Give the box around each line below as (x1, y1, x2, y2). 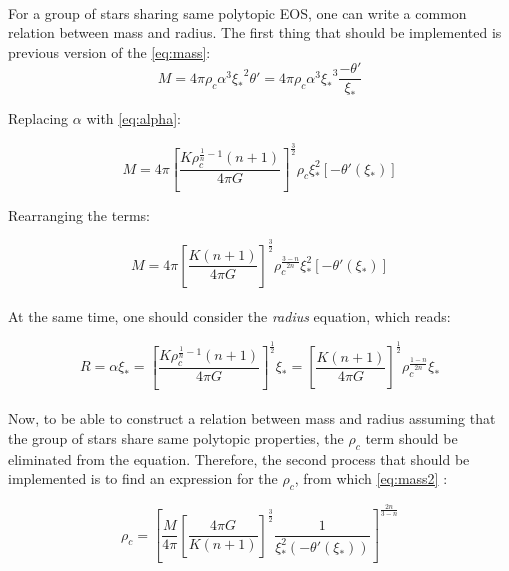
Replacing (8, 108, 69, 129)
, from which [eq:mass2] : (294, 468, 448, 489)
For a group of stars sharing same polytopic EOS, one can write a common (8, 2, 467, 23)
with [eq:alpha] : (86, 108, 181, 129)
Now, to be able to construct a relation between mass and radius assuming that (8, 408, 496, 429)
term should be (365, 427, 458, 448)
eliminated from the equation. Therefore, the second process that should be (8, 448, 470, 469)
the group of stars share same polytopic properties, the (8, 427, 344, 448)
